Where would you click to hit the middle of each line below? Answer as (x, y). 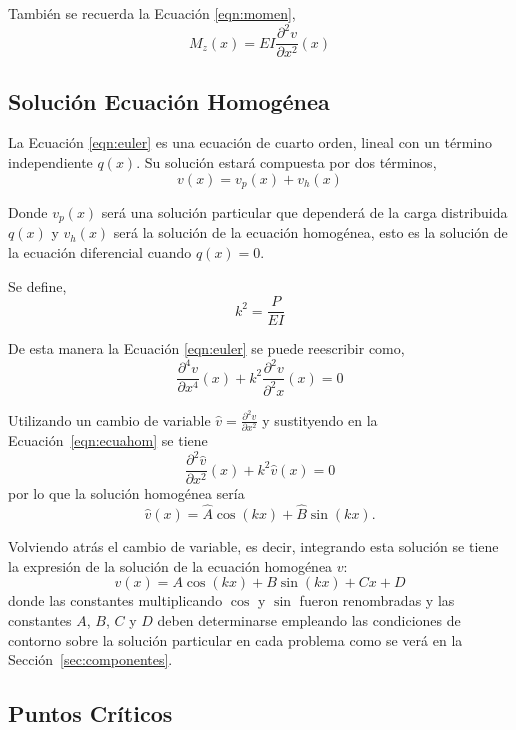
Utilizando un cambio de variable (109, 419)
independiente (50, 161)
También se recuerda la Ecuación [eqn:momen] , (152, 13)
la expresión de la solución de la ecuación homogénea (170, 565)
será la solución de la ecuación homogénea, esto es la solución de (310, 232)
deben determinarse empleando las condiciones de (309, 619)
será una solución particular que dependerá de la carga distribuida (304, 212)
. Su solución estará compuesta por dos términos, (286, 161)
